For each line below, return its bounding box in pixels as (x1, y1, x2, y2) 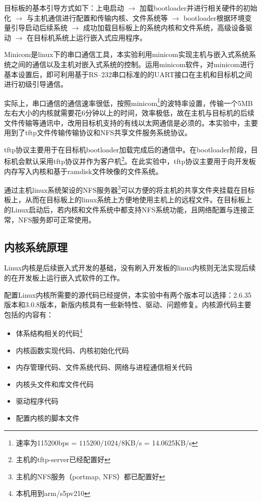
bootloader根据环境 (183, 12, 245, 23)
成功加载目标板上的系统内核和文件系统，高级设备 (83, 22, 246, 33)
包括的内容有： (4, 309, 53, 319)
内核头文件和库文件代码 (16, 378, 94, 389)
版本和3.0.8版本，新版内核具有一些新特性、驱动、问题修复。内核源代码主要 (4, 299, 251, 310)
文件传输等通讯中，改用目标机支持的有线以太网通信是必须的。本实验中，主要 (4, 117, 258, 128)
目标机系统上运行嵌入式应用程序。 (34, 32, 147, 42)
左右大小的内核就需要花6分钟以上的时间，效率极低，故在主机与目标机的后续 (4, 107, 254, 118)
